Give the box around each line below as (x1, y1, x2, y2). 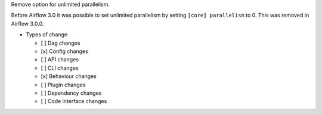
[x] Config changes (41, 48, 89, 55)
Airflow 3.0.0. (11, 20, 44, 27)
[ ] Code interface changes (41, 98, 107, 105)
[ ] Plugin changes (41, 81, 86, 88)
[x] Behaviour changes (41, 73, 97, 80)
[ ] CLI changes (41, 64, 79, 72)
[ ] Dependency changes (41, 89, 102, 97)
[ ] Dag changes (41, 39, 80, 46)
